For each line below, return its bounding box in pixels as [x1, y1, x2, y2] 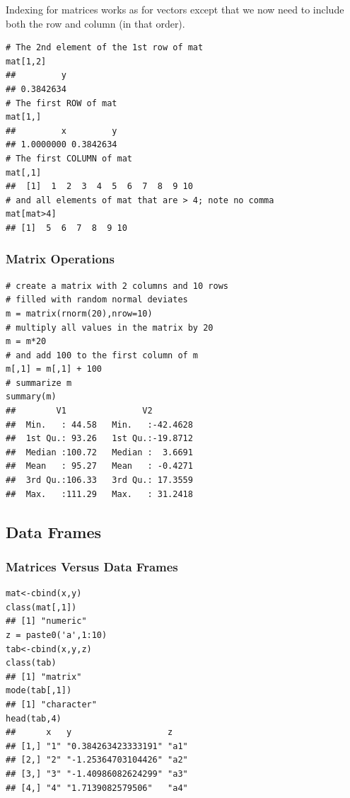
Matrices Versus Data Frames [6, 557, 178, 575]
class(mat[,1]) [6, 602, 77, 612]
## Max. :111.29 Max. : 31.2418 [6, 489, 193, 499]
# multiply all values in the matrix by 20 [6, 322, 214, 333]
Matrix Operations [6, 250, 115, 268]
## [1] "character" [6, 699, 97, 709]
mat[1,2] [6, 56, 47, 67]
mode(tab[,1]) [6, 685, 72, 696]
